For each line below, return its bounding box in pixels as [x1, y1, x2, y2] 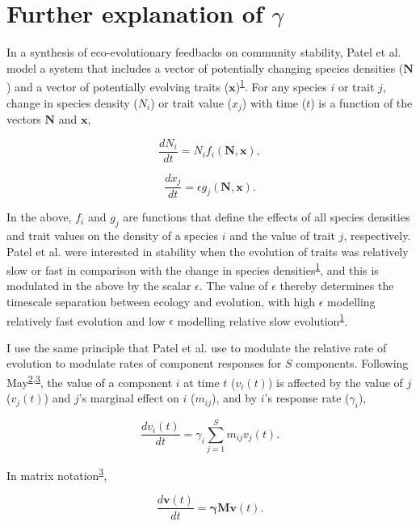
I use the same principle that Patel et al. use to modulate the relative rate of [6, 339, 387, 356]
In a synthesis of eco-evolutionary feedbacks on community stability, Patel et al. [6, 44, 401, 61]
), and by [212, 389, 258, 406]
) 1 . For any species [235, 76, 327, 95]
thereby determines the [279, 277, 394, 294]
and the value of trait [229, 226, 335, 243]
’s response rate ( [264, 389, 350, 406]
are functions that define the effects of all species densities [123, 208, 410, 225]
